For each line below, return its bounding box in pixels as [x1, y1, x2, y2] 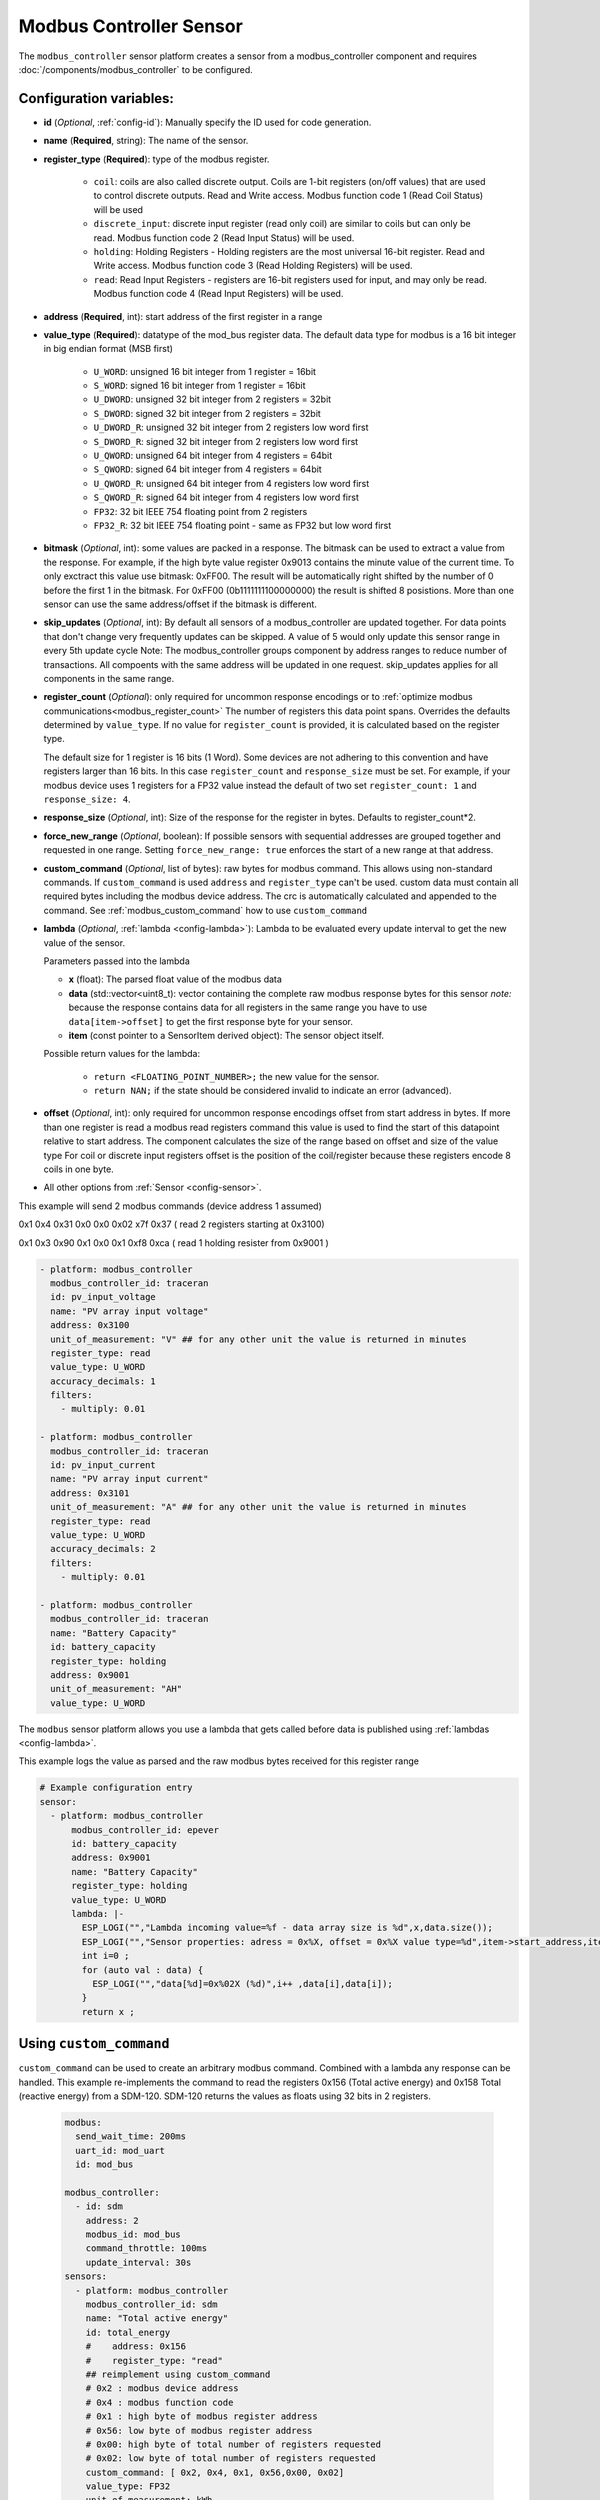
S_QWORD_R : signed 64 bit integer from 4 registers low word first [93, 491, 359, 504]
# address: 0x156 [85, 2341, 187, 2352]
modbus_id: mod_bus [85, 2229, 182, 2240]
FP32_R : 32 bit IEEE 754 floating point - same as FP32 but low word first [93, 520, 392, 531]
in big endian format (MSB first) [43, 343, 174, 355]
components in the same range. [43, 672, 175, 684]
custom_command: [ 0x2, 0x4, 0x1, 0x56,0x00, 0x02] [85, 2466, 345, 2478]
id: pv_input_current [50, 1460, 157, 1471]
